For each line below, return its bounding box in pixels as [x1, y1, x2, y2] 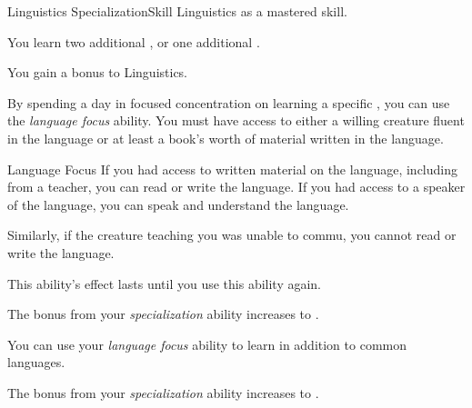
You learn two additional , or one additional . [7, 32, 260, 51]
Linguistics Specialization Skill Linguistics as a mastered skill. [7, 2, 347, 20]
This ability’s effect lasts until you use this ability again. [7, 274, 322, 293]
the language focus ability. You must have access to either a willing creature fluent [7, 111, 465, 130]
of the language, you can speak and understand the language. [7, 194, 349, 214]
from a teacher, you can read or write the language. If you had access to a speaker [7, 177, 466, 196]
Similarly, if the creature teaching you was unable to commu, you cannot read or [7, 225, 457, 244]
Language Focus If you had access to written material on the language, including [7, 159, 457, 178]
